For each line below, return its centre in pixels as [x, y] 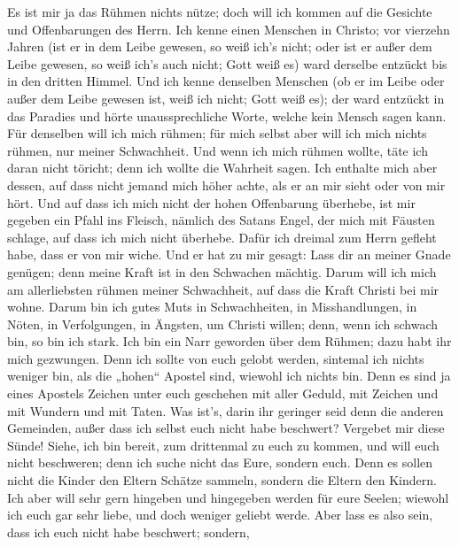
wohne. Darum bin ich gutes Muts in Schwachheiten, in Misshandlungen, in [212, 307]
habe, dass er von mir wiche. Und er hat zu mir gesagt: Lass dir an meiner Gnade [229, 254]
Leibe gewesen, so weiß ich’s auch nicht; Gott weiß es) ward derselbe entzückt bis [227, 63]
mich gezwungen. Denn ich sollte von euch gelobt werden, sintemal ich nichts [216, 358]
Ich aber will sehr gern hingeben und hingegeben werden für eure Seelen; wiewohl [228, 497]
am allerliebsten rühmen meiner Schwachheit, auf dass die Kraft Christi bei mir [223, 289]
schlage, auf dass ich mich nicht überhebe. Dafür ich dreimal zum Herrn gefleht [222, 237]
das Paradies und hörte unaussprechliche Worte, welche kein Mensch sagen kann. [227, 116]
